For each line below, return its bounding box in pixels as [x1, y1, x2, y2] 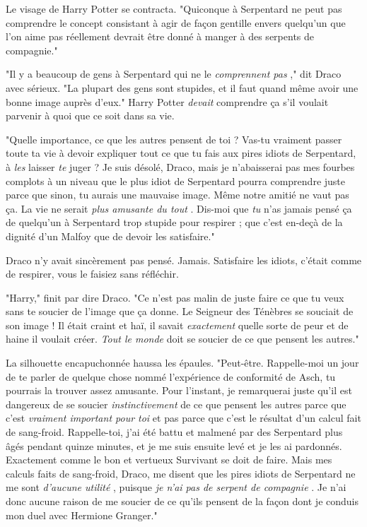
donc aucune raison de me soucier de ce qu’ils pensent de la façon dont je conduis [6, 494, 359, 508]
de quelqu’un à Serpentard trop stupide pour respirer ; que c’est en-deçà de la [6, 215, 343, 230]
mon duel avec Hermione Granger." [6, 507, 158, 522]
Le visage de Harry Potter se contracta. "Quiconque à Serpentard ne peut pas [6, 1, 342, 16]
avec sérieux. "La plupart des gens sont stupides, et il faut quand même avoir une [6, 80, 359, 95]
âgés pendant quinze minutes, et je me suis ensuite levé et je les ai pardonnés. [6, 438, 342, 453]
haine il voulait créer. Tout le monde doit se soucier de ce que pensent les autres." [6, 331, 359, 346]
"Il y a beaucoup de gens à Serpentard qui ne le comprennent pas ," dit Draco [6, 66, 342, 81]
